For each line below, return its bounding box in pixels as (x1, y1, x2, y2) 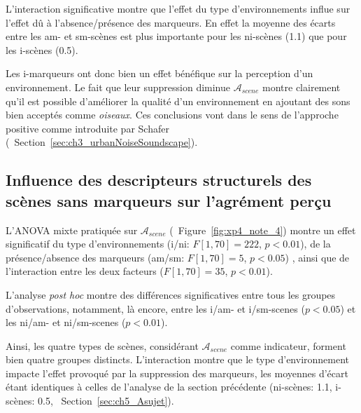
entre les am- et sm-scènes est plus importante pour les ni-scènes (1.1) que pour (6, 29, 347, 43)
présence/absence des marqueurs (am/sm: (6, 250, 185, 264)
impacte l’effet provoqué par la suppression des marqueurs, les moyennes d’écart (6, 365, 348, 380)
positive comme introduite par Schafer (6, 121, 169, 135)
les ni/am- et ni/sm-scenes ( (6, 315, 126, 330)
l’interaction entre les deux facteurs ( (6, 264, 164, 278)
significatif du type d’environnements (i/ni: (6, 236, 190, 251)
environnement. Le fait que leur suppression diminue (6, 79, 231, 94)
